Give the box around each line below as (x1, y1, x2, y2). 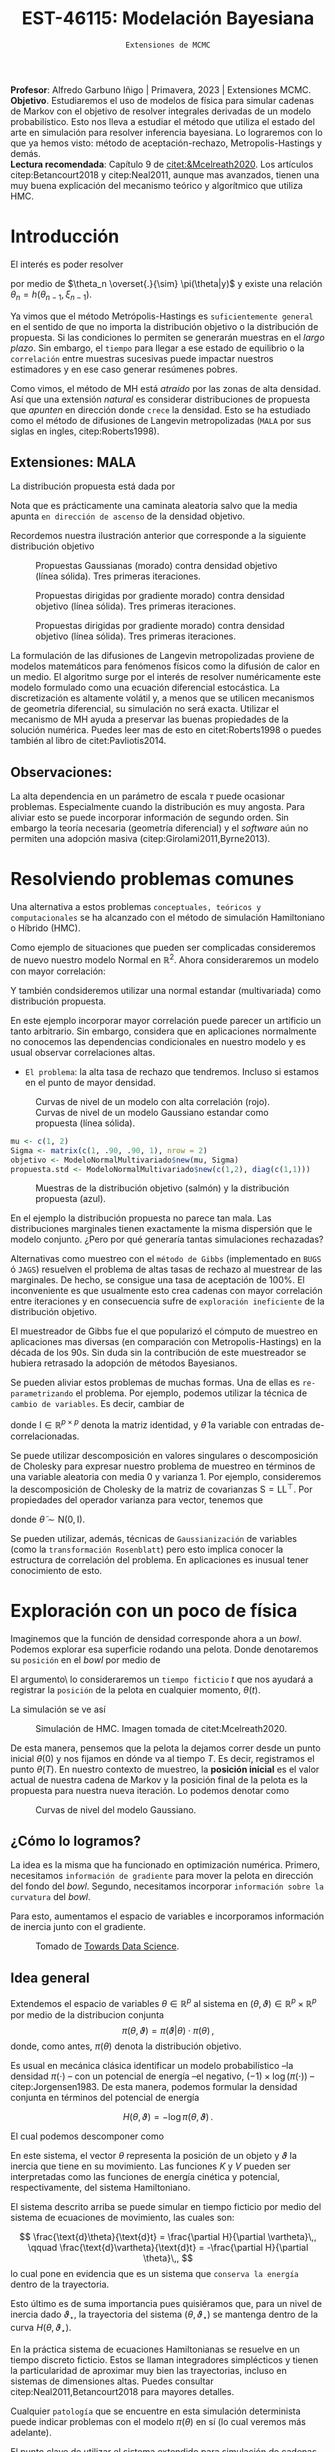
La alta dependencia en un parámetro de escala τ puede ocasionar (10, 790, 286, 802)
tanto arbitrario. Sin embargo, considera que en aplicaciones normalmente (10, 1025, 317, 1037)
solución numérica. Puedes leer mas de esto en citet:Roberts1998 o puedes (10, 724, 322, 736)
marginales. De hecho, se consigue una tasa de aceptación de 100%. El (10, 1274, 305, 1286)
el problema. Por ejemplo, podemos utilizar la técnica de (75, 1387, 308, 1399)
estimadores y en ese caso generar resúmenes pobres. (10, 363, 238, 375)
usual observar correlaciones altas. (10, 1046, 156, 1058)
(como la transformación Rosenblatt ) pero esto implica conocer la (10, 1543, 284, 1555)
